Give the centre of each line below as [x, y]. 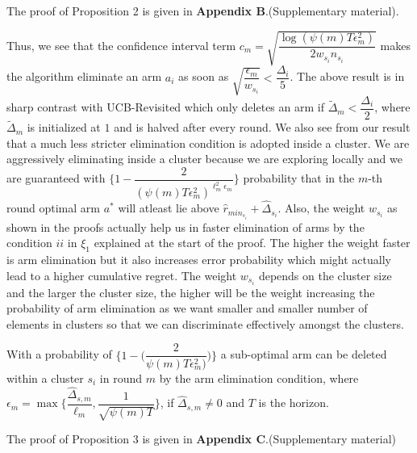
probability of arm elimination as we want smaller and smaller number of [187, 308]
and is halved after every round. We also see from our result [262, 127]
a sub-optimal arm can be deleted [304, 354]
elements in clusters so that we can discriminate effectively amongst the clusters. [205, 323]
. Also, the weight [321, 208]
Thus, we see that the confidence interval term [121, 45]
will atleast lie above [169, 208]
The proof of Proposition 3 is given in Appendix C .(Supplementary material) [201, 439]
